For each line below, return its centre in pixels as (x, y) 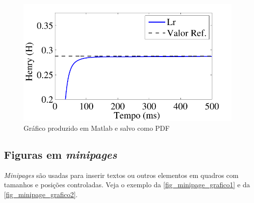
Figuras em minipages (61, 154)
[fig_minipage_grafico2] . (41, 194)
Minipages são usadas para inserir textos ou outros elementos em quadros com (121, 175)
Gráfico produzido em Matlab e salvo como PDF (97, 128)
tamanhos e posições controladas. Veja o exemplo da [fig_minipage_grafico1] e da (127, 185)
